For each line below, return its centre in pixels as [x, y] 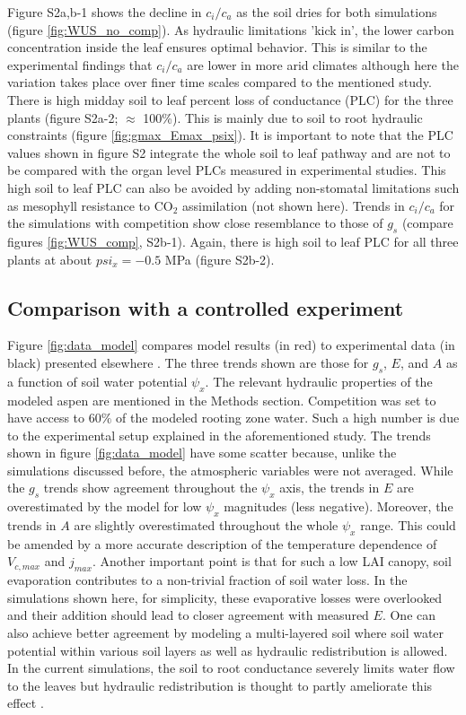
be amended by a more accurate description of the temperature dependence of [222, 543]
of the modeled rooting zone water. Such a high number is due [288, 418]
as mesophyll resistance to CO [90, 205]
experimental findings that [80, 64]
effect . [26, 703]
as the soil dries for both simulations [337, 12]
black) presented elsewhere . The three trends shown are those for [188, 362]
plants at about [50, 259]
